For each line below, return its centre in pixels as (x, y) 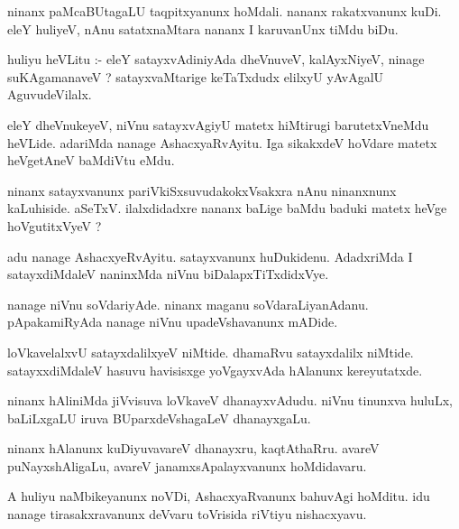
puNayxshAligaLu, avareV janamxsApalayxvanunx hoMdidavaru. (187, 465)
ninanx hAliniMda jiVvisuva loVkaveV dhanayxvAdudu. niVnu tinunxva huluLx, (230, 400)
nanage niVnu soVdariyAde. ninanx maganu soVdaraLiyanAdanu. (188, 304)
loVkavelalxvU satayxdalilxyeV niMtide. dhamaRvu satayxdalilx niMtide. (211, 352)
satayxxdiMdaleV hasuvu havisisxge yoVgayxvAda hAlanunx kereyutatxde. (215, 370)
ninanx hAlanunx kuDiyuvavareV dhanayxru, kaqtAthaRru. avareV (193, 448)
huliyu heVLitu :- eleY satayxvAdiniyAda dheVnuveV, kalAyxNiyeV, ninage (216, 59)
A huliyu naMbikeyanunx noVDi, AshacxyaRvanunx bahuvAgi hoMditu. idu (219, 496)
